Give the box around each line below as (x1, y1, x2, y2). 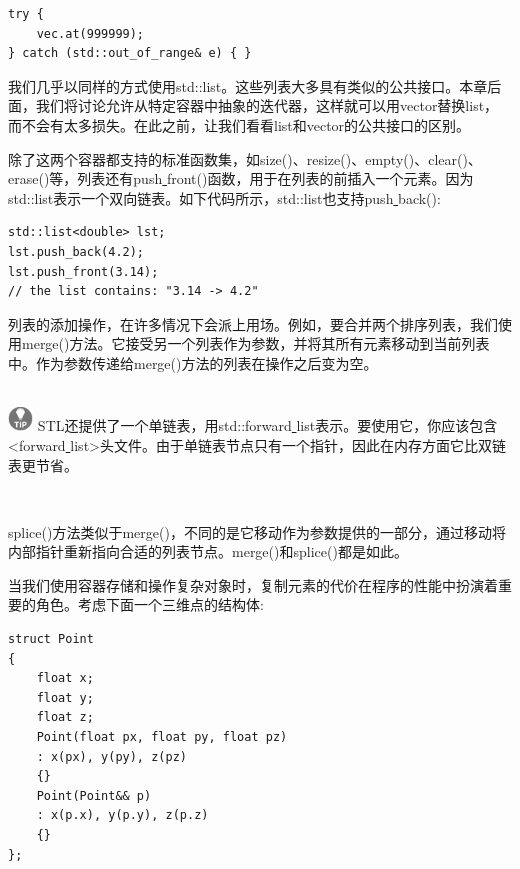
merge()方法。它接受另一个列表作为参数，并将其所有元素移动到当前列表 (21, 333, 490, 354)
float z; (36, 710, 94, 725)
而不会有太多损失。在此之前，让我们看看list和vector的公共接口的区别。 (8, 114, 471, 135)
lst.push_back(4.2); (8, 244, 145, 259)
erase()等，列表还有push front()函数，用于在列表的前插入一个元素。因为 (8, 168, 474, 189)
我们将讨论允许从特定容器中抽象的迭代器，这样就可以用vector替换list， (35, 95, 499, 116)
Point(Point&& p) (36, 788, 152, 803)
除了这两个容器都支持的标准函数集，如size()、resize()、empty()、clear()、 (8, 148, 482, 169)
